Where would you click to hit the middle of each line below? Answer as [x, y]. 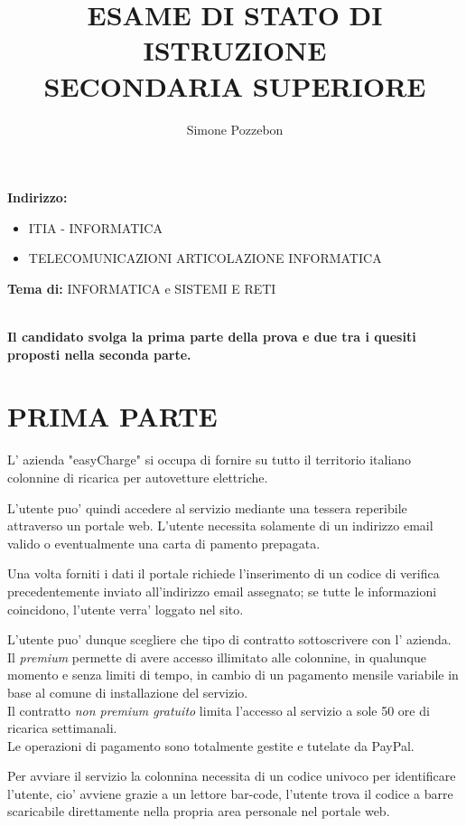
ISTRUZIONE [235, 50]
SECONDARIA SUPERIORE [235, 85]
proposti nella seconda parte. [99, 354]
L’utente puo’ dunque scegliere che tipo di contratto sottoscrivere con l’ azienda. [229, 639]
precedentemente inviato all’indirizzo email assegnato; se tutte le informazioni [222, 591]
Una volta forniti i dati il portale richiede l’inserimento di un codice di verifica [224, 573]
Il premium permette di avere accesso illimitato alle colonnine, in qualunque [217, 657]
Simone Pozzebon [235, 129]
